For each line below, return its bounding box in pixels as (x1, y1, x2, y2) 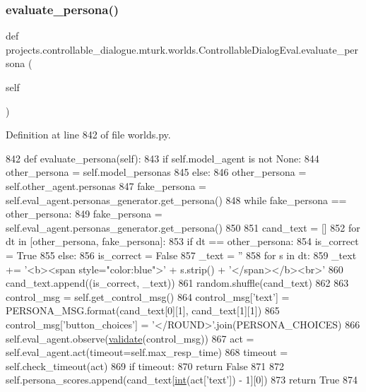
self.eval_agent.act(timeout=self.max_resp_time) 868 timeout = (6, 345, 288, 360)
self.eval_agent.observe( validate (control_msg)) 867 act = (6, 331, 254, 345)
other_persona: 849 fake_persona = (6, 206, 163, 221)
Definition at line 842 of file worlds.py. (6, 127, 171, 142)
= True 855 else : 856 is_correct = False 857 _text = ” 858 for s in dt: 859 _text (6, 247, 357, 262)
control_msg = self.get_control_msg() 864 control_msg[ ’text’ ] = (6, 289, 290, 304)
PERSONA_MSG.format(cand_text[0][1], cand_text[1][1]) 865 (6, 303, 280, 318)
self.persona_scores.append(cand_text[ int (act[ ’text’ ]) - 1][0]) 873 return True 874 (6, 372, 358, 387)
